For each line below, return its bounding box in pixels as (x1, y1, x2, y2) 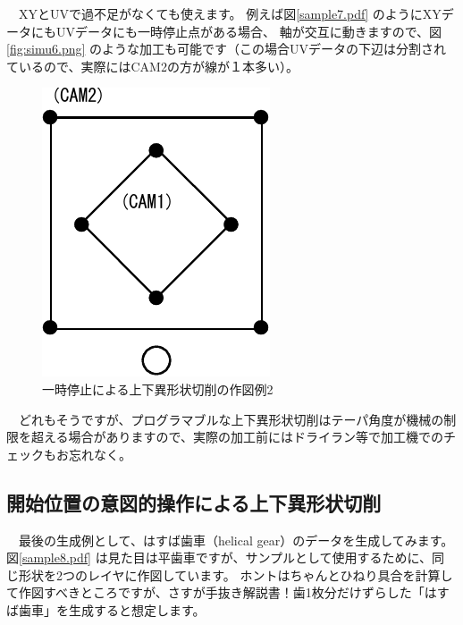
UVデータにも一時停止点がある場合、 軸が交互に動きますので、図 (55, 21, 442, 40)
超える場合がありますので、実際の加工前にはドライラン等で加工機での (30, 427, 444, 446)
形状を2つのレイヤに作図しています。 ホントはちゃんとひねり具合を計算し (18, 565, 453, 584)
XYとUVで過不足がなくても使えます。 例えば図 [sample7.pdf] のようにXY (18, 4, 442, 22)
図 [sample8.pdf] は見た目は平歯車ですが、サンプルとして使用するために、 (6, 548, 433, 567)
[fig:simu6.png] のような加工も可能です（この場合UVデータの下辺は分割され (6, 39, 447, 58)
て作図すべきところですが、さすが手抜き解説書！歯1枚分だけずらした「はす (6, 583, 450, 602)
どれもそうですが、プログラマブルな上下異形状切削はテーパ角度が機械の (18, 410, 444, 428)
